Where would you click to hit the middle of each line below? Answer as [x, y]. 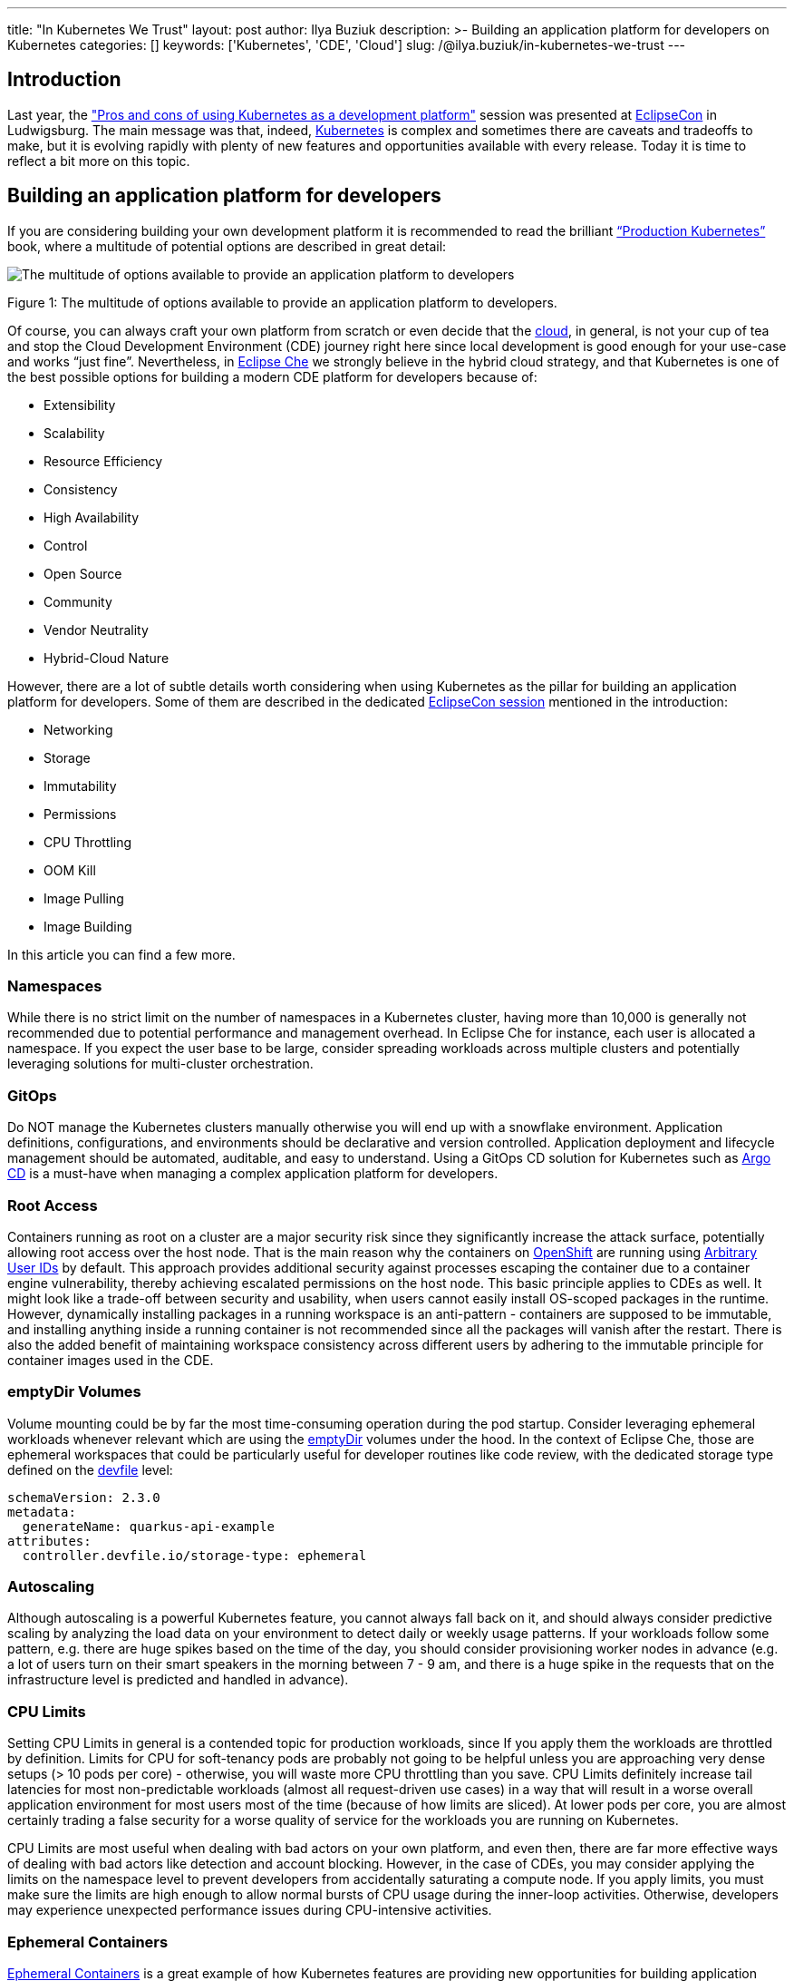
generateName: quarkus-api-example [149, 1526]
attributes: [49, 1541]
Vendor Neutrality [96, 629]
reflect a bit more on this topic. [99, 161]
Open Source [83, 573]
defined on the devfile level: [90, 1469]
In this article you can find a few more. [121, 954]
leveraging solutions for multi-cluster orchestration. [160, 1064]
